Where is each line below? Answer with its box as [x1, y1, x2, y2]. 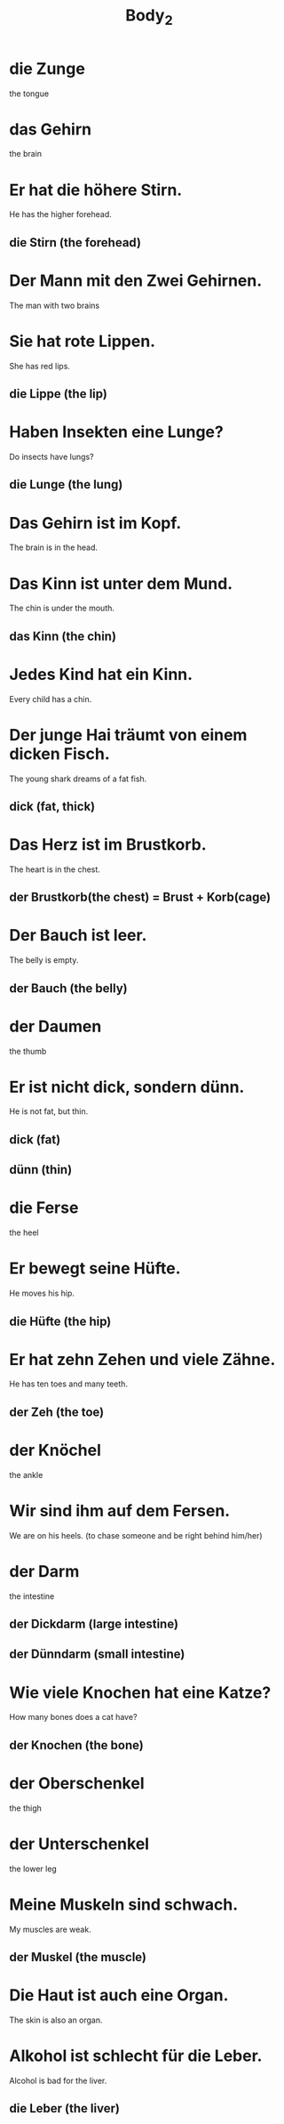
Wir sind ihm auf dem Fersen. [9, 1500, 231, 1521]
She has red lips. [9, 360, 71, 371]
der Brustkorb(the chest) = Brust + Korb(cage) [9, 890, 272, 905]
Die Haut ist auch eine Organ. [9, 1985, 229, 2006]
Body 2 [125, 5, 173, 28]
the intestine [9, 1590, 55, 1602]
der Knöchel [9, 1441, 102, 1460]
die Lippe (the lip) [9, 386, 108, 401]
